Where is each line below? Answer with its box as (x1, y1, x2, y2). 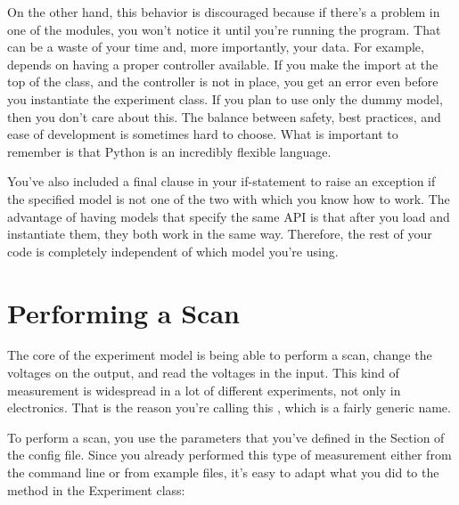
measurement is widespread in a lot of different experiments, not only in (7, 380, 401, 399)
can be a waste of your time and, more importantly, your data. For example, (7, 37, 424, 56)
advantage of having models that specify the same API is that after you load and (7, 207, 450, 225)
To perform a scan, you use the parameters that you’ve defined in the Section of (7, 428, 445, 446)
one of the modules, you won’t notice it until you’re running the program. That (7, 20, 441, 38)
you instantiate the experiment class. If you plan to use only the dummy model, (7, 89, 443, 108)
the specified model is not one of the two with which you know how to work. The (7, 189, 450, 208)
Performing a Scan (7, 294, 240, 330)
